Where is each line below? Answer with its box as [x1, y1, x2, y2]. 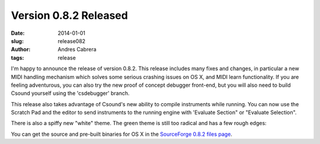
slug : [11, 37, 24, 44]
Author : [11, 46, 31, 53]
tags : [11, 54, 24, 61]
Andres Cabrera [57, 46, 97, 53]
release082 [57, 37, 86, 44]
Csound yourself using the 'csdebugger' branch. [11, 90, 130, 97]
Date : [11, 30, 25, 37]
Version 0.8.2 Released [11, 9, 129, 22]
